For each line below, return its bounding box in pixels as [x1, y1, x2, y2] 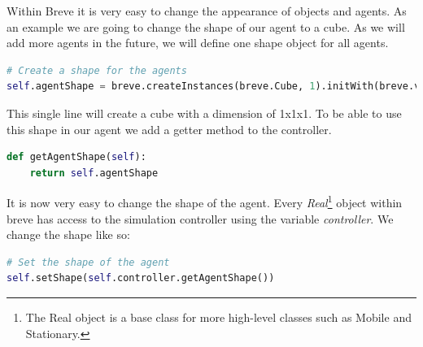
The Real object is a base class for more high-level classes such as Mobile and [25, 308, 412, 325]
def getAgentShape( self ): [7, 151, 146, 163]
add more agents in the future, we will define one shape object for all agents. [7, 34, 389, 51]
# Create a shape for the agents [7, 64, 187, 76]
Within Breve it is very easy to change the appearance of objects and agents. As [7, 2, 407, 19]
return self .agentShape [29, 167, 159, 179]
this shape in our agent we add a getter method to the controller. [7, 120, 332, 137]
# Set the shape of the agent [7, 256, 170, 268]
